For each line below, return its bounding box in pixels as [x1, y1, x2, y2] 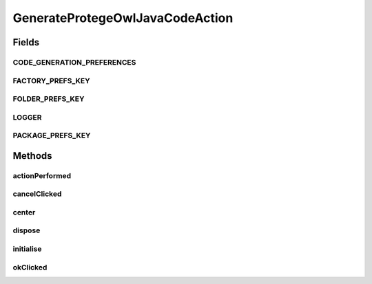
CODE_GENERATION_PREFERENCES [12, 57, 136, 67]
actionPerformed [12, 171, 72, 180]
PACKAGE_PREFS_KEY [12, 131, 91, 140]
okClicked [12, 262, 48, 272]
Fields [12, 36, 40, 48]
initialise [12, 244, 42, 254]
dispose [12, 226, 41, 235]
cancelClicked [12, 189, 62, 199]
